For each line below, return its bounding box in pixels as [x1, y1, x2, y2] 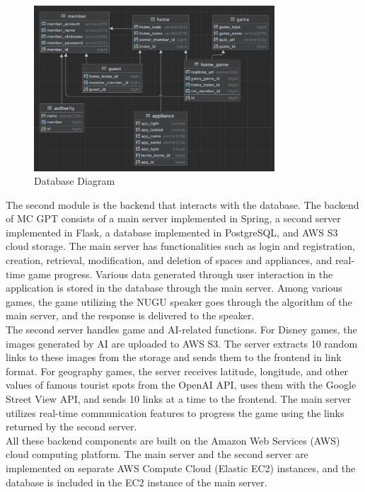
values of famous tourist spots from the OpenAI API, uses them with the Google [6, 377, 357, 392]
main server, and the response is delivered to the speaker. [6, 308, 255, 323]
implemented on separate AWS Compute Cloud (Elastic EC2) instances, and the [6, 460, 356, 475]
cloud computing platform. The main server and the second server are [6, 447, 308, 462]
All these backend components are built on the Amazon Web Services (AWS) [6, 433, 340, 447]
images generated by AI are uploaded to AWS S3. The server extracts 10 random [6, 336, 358, 350]
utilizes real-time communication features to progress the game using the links [6, 405, 344, 420]
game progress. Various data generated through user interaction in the [28, 266, 333, 281]
